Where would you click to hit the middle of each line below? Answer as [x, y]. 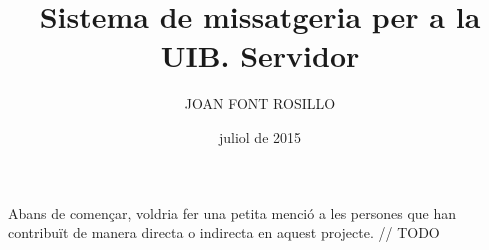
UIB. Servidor [260, 55]
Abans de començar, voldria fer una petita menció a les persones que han [232, 212]
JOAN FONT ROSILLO [260, 103]
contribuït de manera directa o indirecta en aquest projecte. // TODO [224, 232]
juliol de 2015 [260, 136]
